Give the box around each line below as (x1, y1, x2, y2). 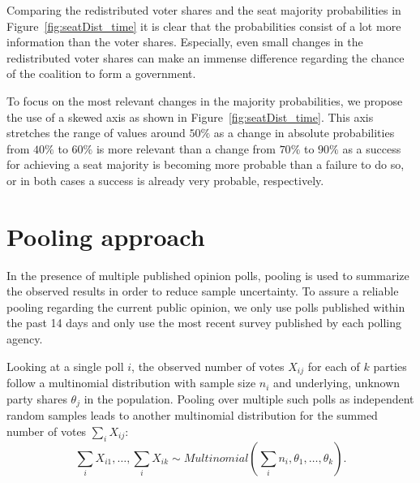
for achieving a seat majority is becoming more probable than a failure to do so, (6, 156, 405, 173)
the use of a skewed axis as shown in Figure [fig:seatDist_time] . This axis (6, 108, 374, 125)
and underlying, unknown (273, 374, 401, 391)
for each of (307, 357, 360, 374)
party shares (6, 390, 67, 407)
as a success (342, 140, 401, 157)
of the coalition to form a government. (6, 65, 196, 82)
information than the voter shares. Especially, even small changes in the (6, 33, 363, 50)
